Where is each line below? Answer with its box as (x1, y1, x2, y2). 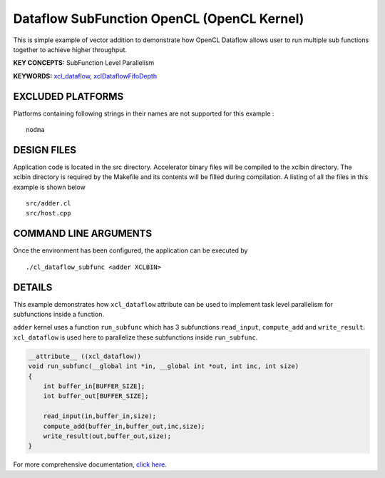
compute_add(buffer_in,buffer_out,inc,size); (43, 422, 205, 430)
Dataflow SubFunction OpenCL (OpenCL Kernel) (13, 11, 304, 26)
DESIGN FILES (13, 143, 76, 156)
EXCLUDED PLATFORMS (13, 90, 124, 103)
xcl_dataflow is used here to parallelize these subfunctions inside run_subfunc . (13, 332, 258, 342)
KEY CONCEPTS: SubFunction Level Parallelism (13, 59, 155, 67)
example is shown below (13, 183, 86, 191)
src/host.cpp (26, 209, 71, 218)
